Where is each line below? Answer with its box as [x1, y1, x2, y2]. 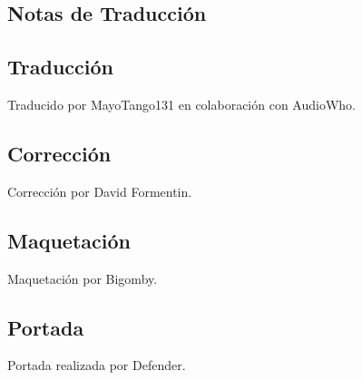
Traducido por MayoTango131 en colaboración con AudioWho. [7, 94, 357, 113]
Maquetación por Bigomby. [7, 268, 158, 287]
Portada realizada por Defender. [7, 356, 186, 375]
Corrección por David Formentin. [7, 181, 192, 200]
